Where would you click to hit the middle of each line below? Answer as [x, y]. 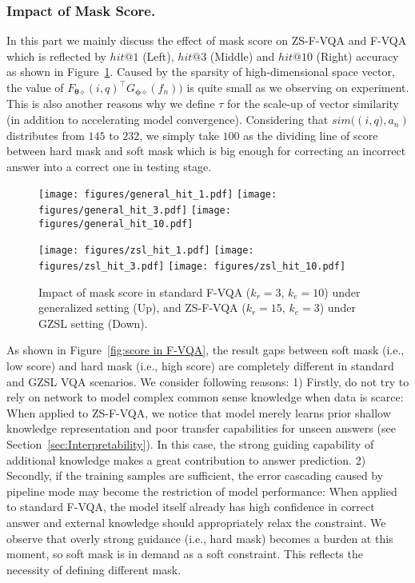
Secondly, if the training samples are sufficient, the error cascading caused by [195, 475]
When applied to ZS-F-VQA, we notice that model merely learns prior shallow [199, 412]
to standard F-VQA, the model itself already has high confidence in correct [191, 507]
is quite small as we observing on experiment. [298, 87]
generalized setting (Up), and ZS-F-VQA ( [142, 307]
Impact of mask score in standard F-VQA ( [145, 291]
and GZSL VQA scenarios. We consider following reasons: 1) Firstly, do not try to [208, 381]
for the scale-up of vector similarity [313, 104]
